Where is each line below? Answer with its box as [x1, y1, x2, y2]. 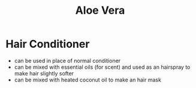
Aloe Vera [75, 4, 125, 17]
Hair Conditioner [5, 37, 90, 51]
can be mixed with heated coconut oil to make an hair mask [14, 76, 161, 83]
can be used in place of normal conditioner [14, 57, 121, 64]
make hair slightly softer [14, 69, 74, 77]
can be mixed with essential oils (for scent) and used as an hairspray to [14, 63, 191, 71]
